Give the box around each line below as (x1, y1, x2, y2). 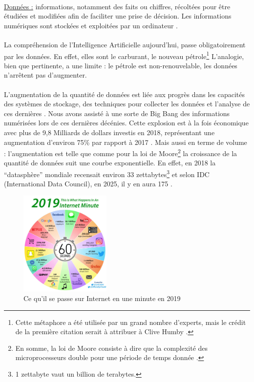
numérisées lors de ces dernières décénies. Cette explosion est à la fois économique (4, 118, 249, 128)
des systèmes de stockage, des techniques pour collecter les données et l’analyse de (4, 99, 250, 109)
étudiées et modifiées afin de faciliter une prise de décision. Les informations (4, 11, 232, 21)
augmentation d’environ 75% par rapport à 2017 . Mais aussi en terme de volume (4, 137, 247, 147)
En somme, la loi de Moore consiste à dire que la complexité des (15, 342, 208, 353)
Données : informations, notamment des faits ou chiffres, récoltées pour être (4, 1, 231, 11)
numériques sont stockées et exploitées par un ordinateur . (4, 20, 178, 30)
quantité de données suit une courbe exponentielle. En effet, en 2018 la (4, 158, 216, 168)
